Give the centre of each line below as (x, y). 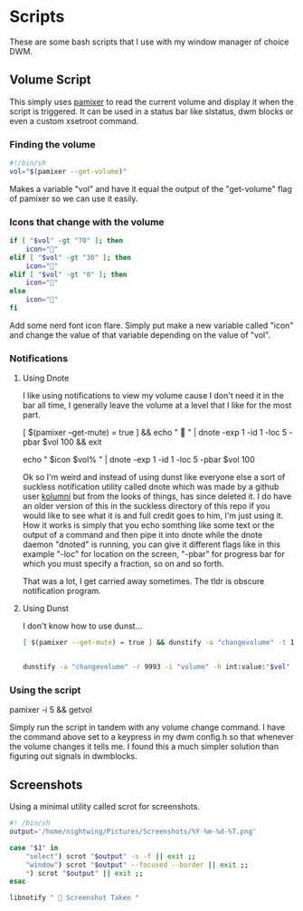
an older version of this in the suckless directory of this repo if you (146, 506)
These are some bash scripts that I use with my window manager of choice (149, 42)
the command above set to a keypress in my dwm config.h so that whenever (151, 737)
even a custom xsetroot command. (74, 120)
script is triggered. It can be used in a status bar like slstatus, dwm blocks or (151, 111)
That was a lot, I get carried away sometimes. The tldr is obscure (143, 581)
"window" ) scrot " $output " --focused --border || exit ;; (137, 865)
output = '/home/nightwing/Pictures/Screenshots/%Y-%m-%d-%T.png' (133, 831)
